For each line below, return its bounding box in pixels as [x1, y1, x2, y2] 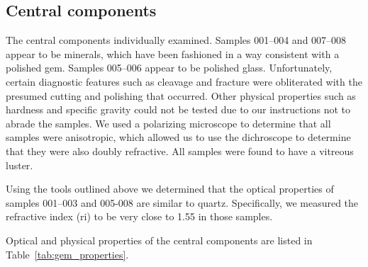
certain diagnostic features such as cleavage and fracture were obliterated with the [6, 74, 362, 89]
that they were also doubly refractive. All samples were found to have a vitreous [6, 143, 354, 158]
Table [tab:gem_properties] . [6, 246, 129, 261]
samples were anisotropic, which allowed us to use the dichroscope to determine [6, 130, 351, 144]
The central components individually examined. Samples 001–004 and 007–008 [6, 33, 347, 47]
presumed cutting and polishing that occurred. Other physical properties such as [6, 88, 356, 103]
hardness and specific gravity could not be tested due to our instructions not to [6, 102, 350, 117]
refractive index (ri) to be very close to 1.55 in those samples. [6, 209, 273, 224]
